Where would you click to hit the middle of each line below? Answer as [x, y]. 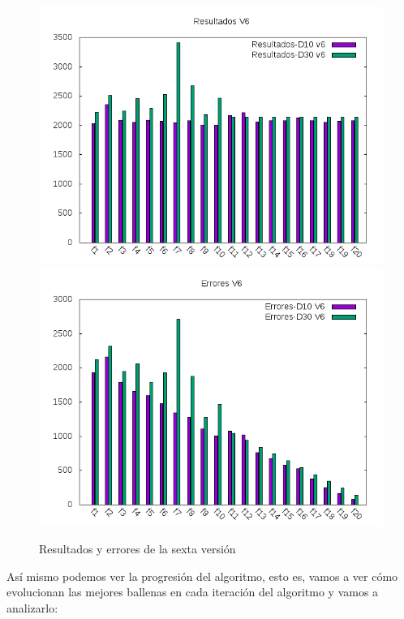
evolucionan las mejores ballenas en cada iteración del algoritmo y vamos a [193, 592]
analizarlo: [32, 607]
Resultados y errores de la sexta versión [138, 549]
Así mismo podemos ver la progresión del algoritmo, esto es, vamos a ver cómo [202, 576]
